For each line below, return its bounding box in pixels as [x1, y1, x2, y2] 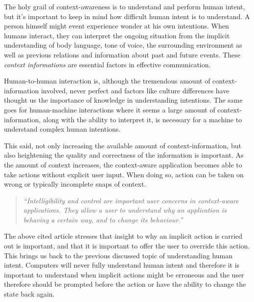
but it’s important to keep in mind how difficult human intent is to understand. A [4, 11, 250, 21]
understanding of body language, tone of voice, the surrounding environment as [4, 40, 242, 50]
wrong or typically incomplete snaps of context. [4, 179, 146, 189]
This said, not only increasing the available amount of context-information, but [4, 140, 241, 150]
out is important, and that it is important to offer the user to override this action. [4, 241, 250, 251]
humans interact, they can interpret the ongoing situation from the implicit [4, 30, 230, 40]
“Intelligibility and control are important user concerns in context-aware [23, 195, 239, 205]
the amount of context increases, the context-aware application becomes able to [4, 159, 242, 169]
